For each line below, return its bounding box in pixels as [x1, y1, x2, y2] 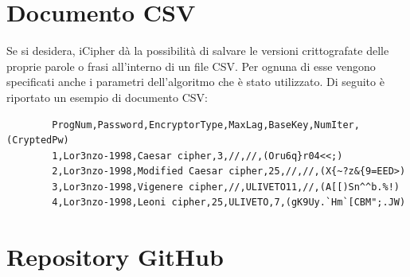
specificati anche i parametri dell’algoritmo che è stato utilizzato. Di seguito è [6, 73, 385, 90]
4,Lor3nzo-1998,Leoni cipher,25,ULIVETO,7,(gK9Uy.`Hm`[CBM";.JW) [52, 197, 406, 209]
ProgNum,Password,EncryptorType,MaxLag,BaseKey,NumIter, [52, 119, 360, 131]
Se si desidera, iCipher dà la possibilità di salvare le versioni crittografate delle [6, 42, 389, 59]
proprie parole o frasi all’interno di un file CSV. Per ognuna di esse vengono [6, 57, 376, 74]
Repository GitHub [6, 240, 224, 273]
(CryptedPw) [6, 135, 69, 146]
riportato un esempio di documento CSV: [6, 88, 208, 105]
